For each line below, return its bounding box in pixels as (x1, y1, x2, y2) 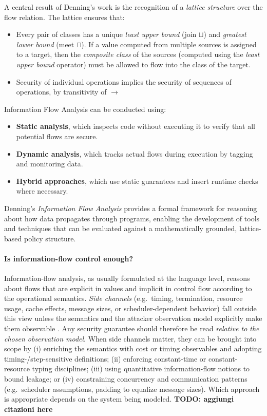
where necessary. (16, 185, 68, 196)
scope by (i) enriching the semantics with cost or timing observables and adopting (4, 343, 262, 354)
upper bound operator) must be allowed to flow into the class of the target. (16, 59, 251, 69)
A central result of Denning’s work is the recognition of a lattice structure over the (4, 2, 263, 12)
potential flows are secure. (16, 130, 98, 141)
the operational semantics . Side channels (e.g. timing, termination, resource (4, 293, 243, 304)
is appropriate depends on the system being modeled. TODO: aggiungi (4, 393, 234, 404)
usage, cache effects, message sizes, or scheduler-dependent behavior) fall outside (4, 302, 257, 313)
